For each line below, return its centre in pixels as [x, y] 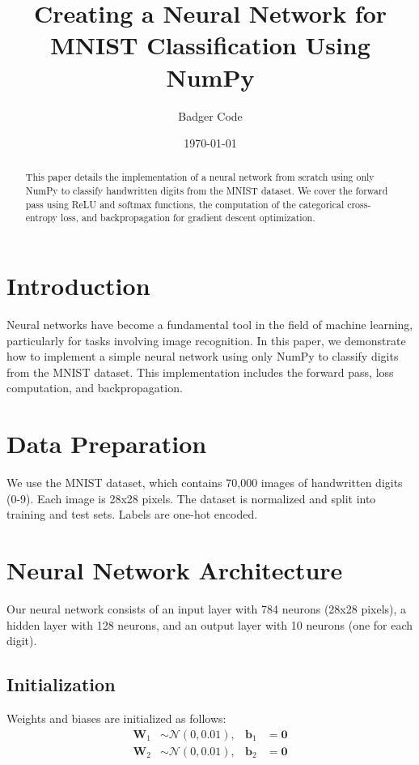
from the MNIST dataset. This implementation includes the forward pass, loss [200, 372]
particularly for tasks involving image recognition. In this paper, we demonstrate [206, 340]
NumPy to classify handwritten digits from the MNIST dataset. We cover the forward [207, 191]
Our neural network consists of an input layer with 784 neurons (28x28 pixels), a [207, 609]
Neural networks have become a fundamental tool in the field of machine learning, [210, 325]
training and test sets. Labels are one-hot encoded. [132, 514]
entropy [42, 218]
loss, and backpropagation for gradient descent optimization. [188, 218]
